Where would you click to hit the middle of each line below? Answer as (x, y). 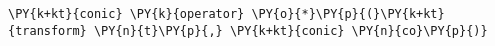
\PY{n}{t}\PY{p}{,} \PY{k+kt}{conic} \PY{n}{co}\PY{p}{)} (290, 30)
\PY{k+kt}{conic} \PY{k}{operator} (126, 14)
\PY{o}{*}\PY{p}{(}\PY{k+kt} (348, 14)
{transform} (47, 30)
